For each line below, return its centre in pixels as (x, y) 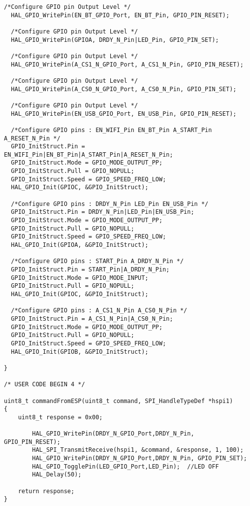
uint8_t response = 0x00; (60, 417)
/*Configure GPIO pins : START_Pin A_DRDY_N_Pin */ (97, 261)
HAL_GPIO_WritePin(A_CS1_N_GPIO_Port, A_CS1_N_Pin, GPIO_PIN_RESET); (127, 64)
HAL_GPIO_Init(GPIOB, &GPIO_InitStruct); (80, 352)
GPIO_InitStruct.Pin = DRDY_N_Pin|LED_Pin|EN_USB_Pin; (103, 212)
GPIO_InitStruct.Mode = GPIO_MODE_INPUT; (80, 278)
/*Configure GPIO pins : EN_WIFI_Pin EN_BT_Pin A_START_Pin (111, 130)
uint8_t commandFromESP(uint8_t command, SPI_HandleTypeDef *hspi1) (119, 401)
